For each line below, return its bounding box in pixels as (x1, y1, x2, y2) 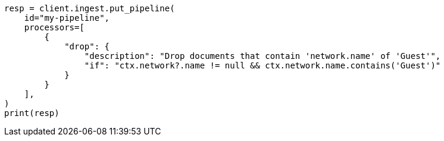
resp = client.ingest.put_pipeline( (4, 4, 175, 13)
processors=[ (24, 23, 85, 32)
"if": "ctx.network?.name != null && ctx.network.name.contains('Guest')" (84, 61, 441, 70)
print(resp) (4, 108, 60, 118)
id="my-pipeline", (24, 13, 110, 23)
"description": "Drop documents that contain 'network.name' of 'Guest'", (84, 51, 441, 61)
